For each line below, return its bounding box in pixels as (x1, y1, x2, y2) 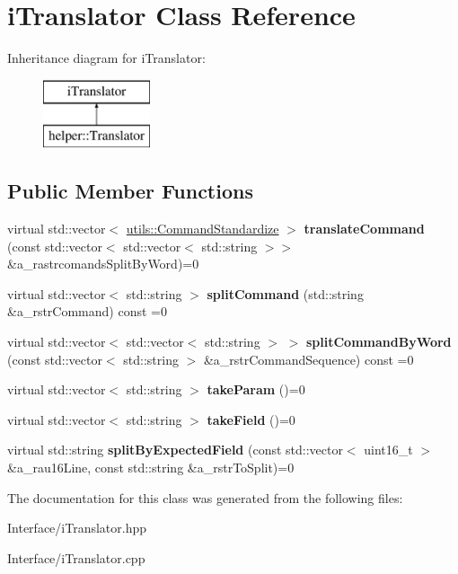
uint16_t (364, 440, 413, 459)
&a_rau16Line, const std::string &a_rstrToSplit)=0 (7, 458, 295, 477)
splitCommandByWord (305, 332, 452, 351)
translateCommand (304, 219, 425, 238)
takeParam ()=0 (207, 380, 305, 399)
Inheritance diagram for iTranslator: (7, 49, 206, 67)
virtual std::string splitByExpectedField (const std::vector (7, 440, 343, 459)
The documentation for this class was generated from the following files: (7, 488, 403, 507)
